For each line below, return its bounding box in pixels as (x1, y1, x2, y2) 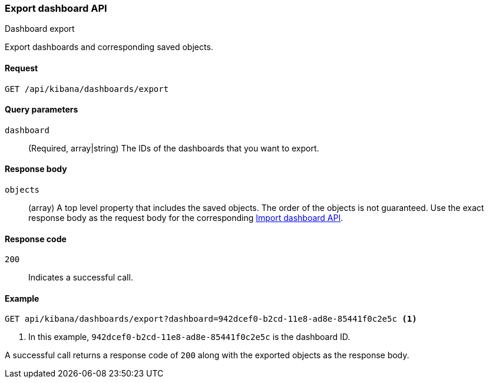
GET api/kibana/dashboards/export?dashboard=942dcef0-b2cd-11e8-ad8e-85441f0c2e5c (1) (5, 314, 417, 324)
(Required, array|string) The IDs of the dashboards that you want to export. (28, 143, 319, 153)
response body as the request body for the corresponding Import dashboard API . (28, 213, 343, 223)
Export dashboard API (5, 2, 107, 14)
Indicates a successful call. (28, 272, 133, 283)
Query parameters (5, 104, 78, 115)
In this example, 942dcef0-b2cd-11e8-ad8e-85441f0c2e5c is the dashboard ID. (28, 332, 351, 342)
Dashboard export (5, 24, 75, 34)
